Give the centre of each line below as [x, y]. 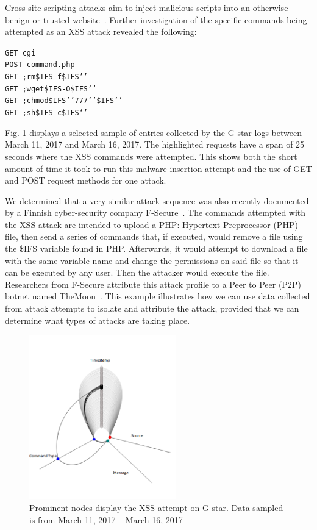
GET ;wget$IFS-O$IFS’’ [51, 89]
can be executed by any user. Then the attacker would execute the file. [137, 272]
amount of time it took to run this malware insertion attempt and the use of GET [158, 168]
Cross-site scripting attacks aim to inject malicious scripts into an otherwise [147, 7]
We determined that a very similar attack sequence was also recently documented [157, 200]
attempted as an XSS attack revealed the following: [101, 31]
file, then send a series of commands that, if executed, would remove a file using [154, 236]
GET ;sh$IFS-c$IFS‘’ [47, 113]
